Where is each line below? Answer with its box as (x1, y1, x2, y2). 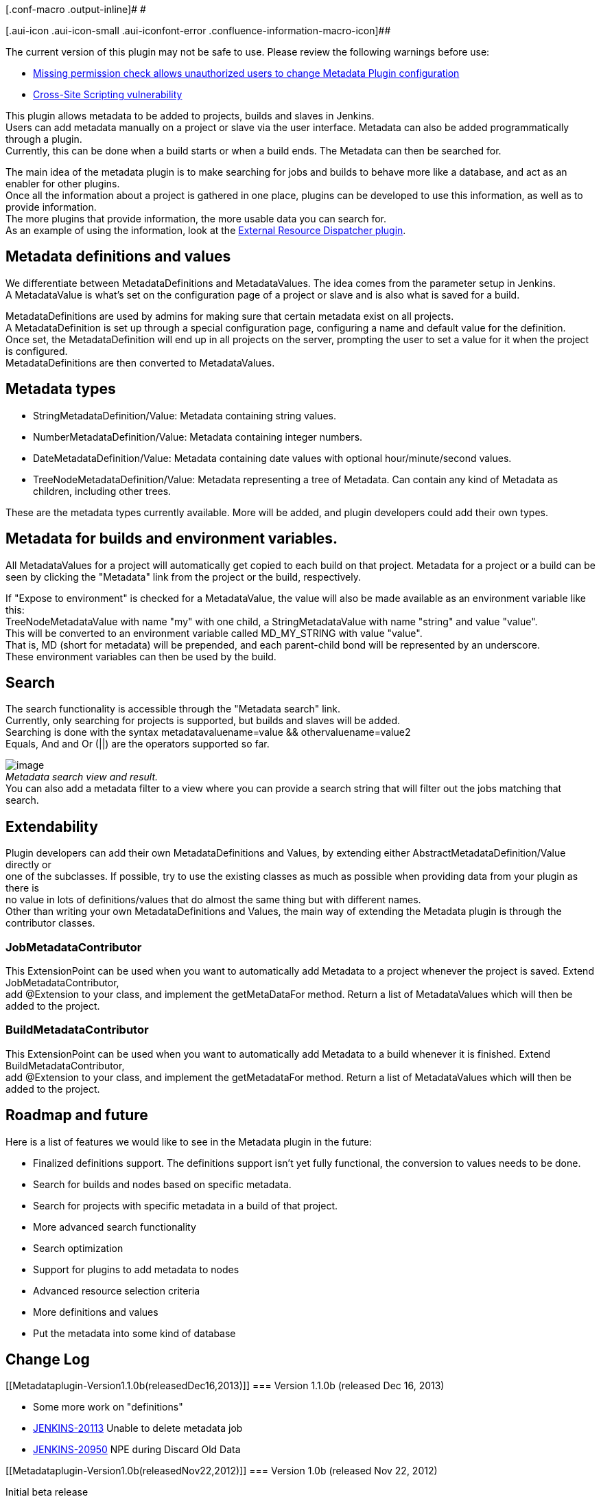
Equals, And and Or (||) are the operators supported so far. (5, 738, 270, 750)
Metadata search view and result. (5, 771, 158, 783)
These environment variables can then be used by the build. (5, 650, 276, 662)
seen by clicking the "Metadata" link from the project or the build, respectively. (5, 570, 361, 583)
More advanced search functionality (33, 1220, 196, 1233)
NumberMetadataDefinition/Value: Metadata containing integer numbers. (33, 430, 363, 443)
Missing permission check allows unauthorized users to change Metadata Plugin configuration (33, 67, 460, 79)
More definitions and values (33, 1305, 158, 1318)
